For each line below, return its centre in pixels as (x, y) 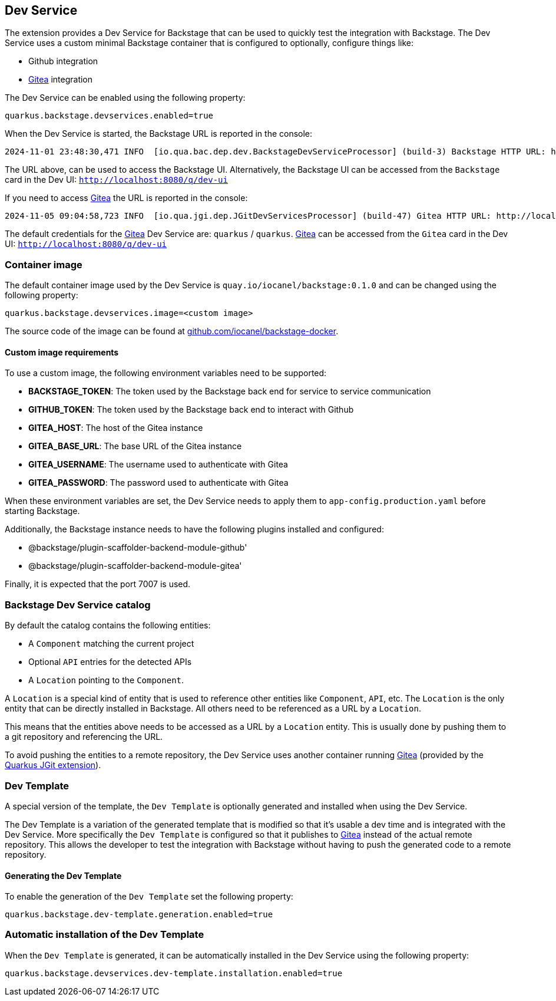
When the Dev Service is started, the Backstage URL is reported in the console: (159, 134)
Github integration (63, 61)
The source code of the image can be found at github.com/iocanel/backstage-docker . (172, 331)
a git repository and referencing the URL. (84, 737)
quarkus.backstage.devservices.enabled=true (109, 116)
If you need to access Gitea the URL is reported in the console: (126, 198)
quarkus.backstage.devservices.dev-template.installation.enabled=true (174, 973)
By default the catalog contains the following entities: (108, 625)
